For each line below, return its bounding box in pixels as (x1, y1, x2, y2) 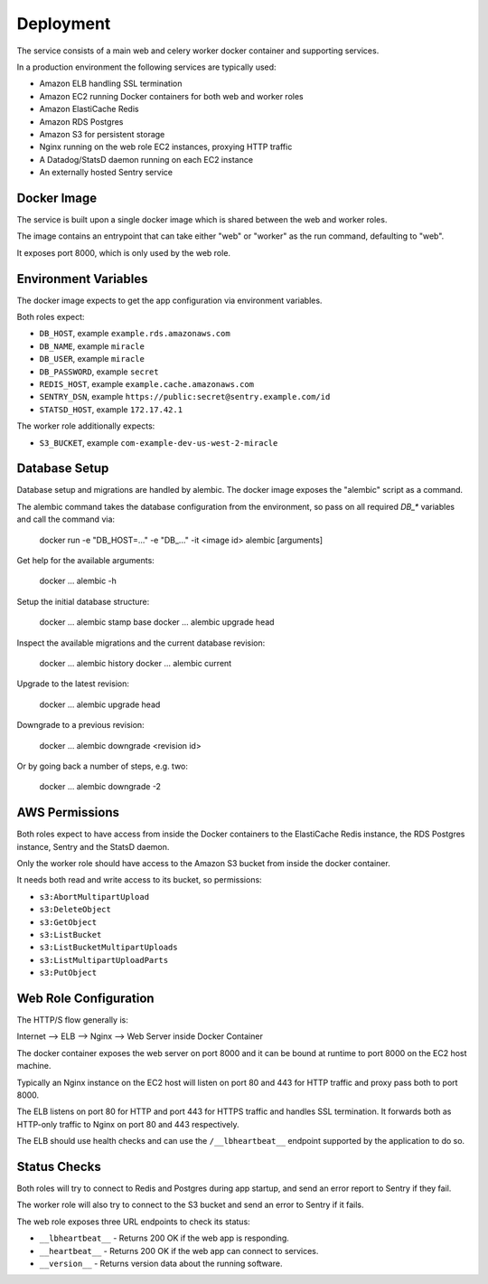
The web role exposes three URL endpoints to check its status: (16, 1216, 250, 1227)
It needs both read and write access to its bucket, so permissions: (16, 874, 262, 885)
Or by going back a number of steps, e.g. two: (16, 760, 189, 771)
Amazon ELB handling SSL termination (39, 78, 183, 90)
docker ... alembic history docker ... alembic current (39, 657, 232, 668)
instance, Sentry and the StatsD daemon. (16, 841, 170, 852)
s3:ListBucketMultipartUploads (39, 942, 178, 953)
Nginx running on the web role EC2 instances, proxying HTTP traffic (39, 141, 293, 153)
